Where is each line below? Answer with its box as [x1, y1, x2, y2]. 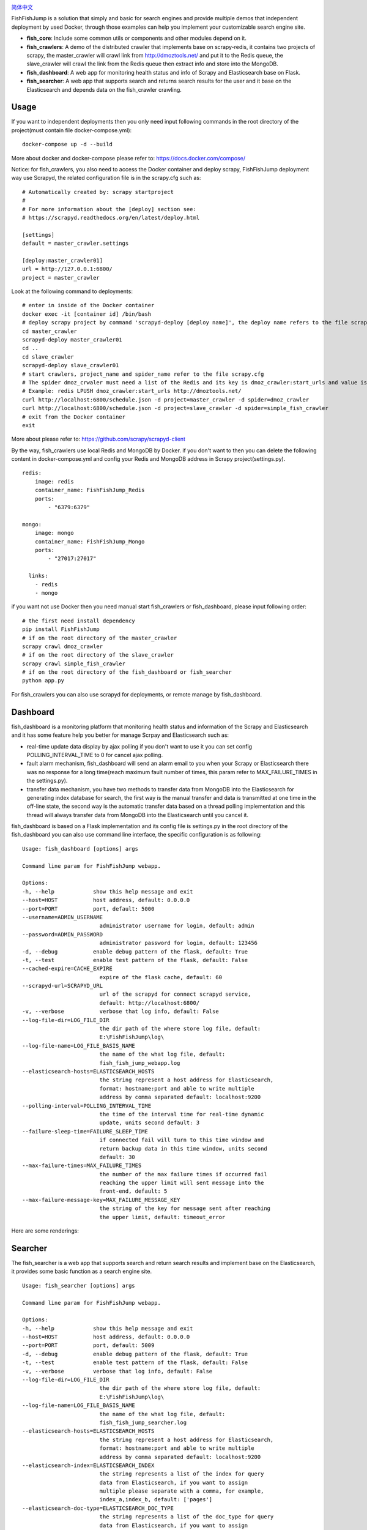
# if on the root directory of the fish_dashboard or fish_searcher [22, 669, 232, 676]
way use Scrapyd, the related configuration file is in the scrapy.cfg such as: [11, 174, 201, 182]
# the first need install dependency [22, 617, 136, 624]
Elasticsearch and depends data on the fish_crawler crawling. [26, 86, 182, 93]
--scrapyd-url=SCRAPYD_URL [22, 982, 103, 990]
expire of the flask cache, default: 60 [99, 974, 223, 980]
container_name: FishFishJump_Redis [34, 487, 145, 494]
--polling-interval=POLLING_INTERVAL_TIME [22, 1102, 152, 1109]
